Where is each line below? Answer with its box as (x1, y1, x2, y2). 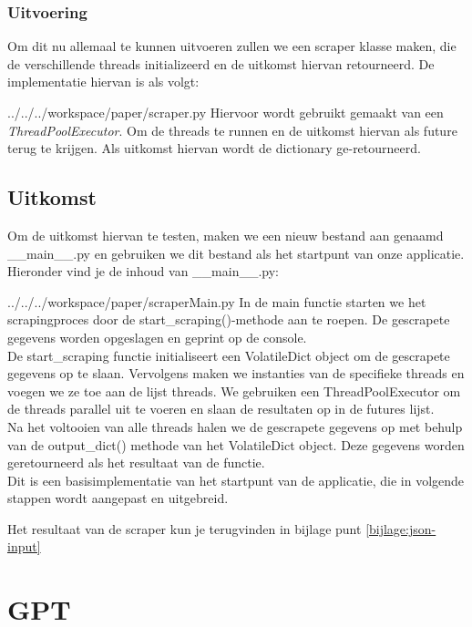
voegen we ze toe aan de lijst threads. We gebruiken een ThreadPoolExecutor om (7, 381, 461, 400)
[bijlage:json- (365, 519, 436, 538)
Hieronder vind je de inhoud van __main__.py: (7, 262, 280, 281)
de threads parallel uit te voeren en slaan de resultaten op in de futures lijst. (7, 399, 435, 418)
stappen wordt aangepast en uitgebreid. (7, 488, 229, 508)
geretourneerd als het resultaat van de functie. (7, 453, 265, 472)
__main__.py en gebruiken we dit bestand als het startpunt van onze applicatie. (7, 243, 465, 262)
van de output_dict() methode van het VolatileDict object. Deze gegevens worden (7, 435, 465, 454)
